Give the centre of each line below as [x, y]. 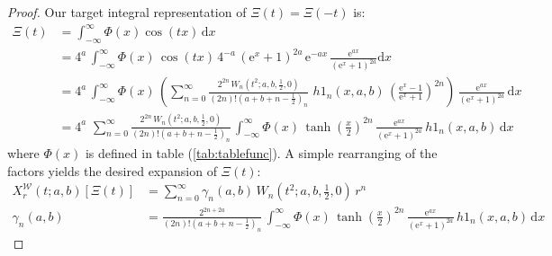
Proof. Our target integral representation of [127, 12]
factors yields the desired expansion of [112, 170]
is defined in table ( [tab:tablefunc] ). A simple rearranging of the [261, 152]
